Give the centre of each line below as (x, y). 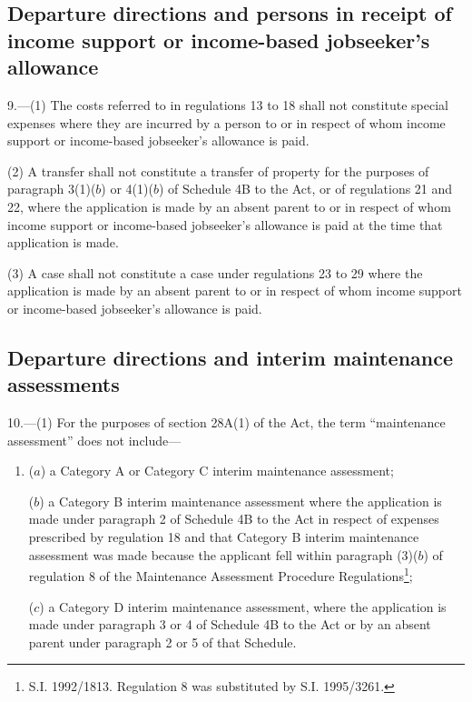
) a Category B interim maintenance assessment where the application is (241, 501)
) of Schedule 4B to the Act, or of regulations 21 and (305, 189)
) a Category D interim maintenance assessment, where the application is (243, 606)
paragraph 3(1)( (52, 189)
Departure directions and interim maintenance (231, 357)
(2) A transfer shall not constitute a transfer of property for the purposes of (218, 170)
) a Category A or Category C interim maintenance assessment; (217, 471)
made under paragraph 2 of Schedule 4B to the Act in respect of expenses (234, 519)
